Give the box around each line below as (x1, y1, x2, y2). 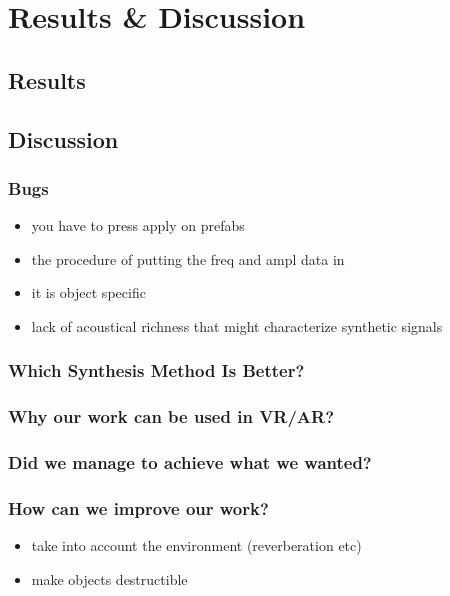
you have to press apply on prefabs (31, 215, 245, 236)
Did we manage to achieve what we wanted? (8, 450, 372, 475)
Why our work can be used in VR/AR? (8, 404, 335, 429)
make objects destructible (31, 568, 188, 589)
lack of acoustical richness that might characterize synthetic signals (31, 315, 443, 336)
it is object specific (31, 282, 146, 303)
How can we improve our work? (8, 495, 269, 520)
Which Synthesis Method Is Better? (8, 358, 305, 383)
